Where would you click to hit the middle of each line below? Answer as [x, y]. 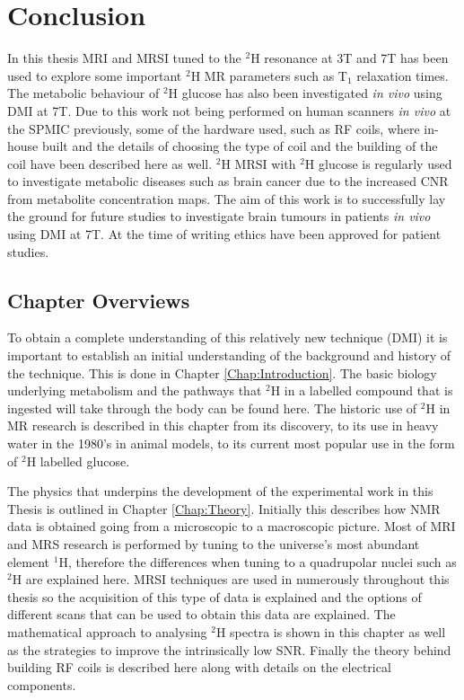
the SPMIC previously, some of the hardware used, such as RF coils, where [214, 128]
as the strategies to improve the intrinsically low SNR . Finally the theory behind [229, 649]
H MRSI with [258, 163]
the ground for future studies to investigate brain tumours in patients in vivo [219, 216]
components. [42, 684]
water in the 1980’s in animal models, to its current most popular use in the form [231, 443]
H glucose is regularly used [378, 163]
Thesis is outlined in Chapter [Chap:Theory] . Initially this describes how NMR [224, 508]
